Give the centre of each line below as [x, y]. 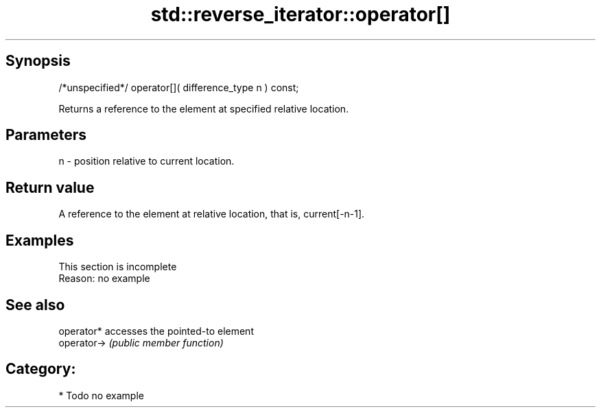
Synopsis [38, 61]
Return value [50, 187]
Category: [41, 369]
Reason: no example [104, 279]
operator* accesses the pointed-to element [156, 331]
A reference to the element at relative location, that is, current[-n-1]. [212, 214]
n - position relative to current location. [146, 161]
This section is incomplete [118, 267]
